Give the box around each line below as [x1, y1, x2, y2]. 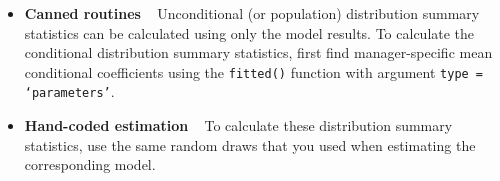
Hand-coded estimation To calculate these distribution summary [24, 115, 453, 136]
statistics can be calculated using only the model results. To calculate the [24, 22, 475, 43]
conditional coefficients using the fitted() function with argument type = [24, 61, 484, 82]
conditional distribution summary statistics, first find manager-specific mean [24, 42, 493, 63]
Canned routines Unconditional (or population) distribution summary [24, 3, 480, 23]
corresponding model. [24, 154, 156, 175]
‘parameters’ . [24, 81, 115, 102]
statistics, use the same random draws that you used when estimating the [24, 134, 476, 155]
